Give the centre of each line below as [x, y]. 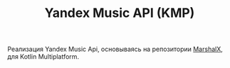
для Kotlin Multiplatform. [43, 57]
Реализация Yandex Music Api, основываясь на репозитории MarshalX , [115, 49]
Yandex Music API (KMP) [120, 13]
